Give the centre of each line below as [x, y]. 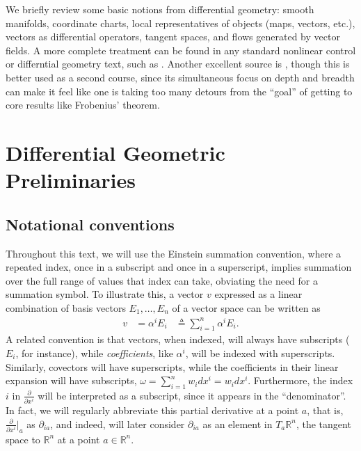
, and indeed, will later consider [118, 424]
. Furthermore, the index [300, 380]
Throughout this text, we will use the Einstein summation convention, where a [174, 253]
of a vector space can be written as [246, 307]
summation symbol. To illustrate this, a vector [105, 294]
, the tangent [323, 424]
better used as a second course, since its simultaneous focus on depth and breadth [180, 77]
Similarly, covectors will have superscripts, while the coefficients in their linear [172, 366]
